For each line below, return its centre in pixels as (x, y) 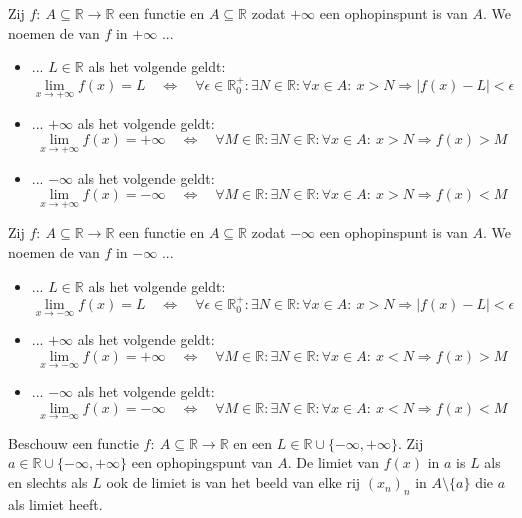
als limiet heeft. (55, 503)
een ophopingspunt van (202, 462)
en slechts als (48, 482)
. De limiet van (333, 462)
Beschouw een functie (73, 442)
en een (253, 442)
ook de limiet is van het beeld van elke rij (233, 482)
